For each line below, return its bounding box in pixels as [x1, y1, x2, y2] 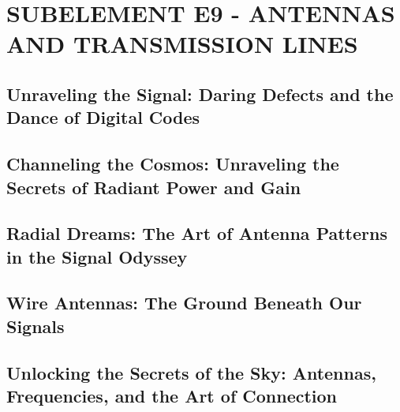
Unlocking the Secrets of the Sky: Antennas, [6, 360, 376, 384]
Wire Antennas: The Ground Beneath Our [6, 290, 362, 315]
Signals [6, 313, 65, 338]
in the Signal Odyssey [6, 244, 188, 268]
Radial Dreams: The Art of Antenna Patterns [6, 221, 387, 245]
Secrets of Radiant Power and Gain [6, 174, 301, 199]
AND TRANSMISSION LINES [6, 28, 358, 60]
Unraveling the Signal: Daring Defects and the [6, 81, 394, 106]
